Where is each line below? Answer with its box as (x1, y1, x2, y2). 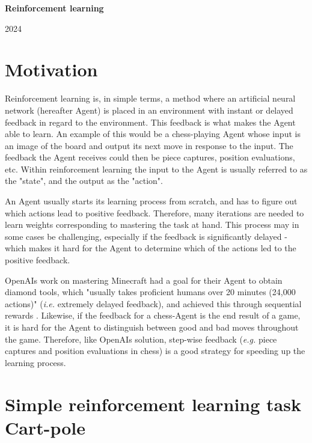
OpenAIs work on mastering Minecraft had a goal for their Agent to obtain (5, 273, 283, 286)
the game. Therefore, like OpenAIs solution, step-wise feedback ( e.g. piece (5, 332, 277, 345)
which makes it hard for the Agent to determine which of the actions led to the (5, 242, 296, 254)
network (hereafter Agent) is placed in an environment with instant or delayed (5, 103, 293, 116)
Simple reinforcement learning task (5, 391, 301, 416)
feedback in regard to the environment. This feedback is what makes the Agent (5, 115, 296, 128)
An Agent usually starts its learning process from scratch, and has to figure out (5, 195, 298, 207)
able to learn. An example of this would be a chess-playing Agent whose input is (5, 127, 301, 140)
